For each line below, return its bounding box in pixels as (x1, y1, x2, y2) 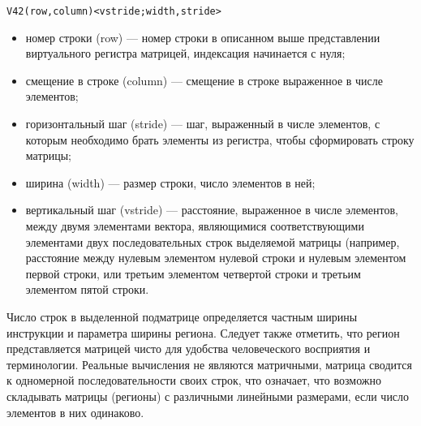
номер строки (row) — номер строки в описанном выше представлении (25, 28, 380, 45)
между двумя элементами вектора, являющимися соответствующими (25, 217, 364, 234)
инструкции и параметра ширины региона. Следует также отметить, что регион (6, 324, 400, 341)
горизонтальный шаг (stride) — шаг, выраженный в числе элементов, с (25, 115, 380, 132)
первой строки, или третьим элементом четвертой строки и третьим (25, 265, 361, 282)
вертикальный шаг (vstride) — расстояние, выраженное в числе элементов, (25, 201, 398, 218)
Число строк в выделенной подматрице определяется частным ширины (6, 308, 358, 325)
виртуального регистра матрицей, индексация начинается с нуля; (25, 45, 346, 62)
